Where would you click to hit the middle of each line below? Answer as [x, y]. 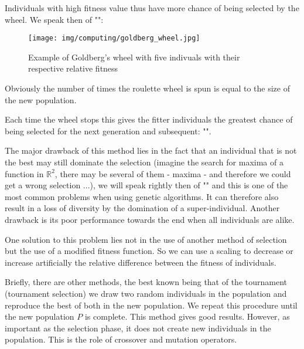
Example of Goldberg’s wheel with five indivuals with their [134, 57]
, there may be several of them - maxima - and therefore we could [173, 173]
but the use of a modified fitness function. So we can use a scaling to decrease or [149, 251]
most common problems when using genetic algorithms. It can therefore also [142, 196]
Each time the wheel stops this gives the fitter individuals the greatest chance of [149, 119]
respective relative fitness [73, 68]
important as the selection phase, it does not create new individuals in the [138, 328]
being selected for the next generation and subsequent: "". [108, 131]
